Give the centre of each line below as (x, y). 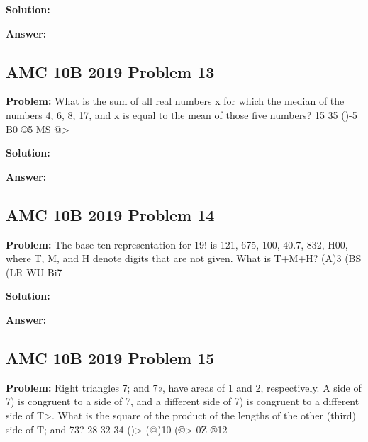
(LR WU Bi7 (34, 272)
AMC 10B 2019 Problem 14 (110, 214)
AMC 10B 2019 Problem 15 (110, 357)
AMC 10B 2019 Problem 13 (110, 71)
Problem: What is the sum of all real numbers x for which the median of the (175, 101)
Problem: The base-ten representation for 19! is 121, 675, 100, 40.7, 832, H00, (177, 244)
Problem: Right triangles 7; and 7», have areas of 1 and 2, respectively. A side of (184, 387)
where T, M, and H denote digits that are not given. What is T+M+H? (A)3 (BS (184, 258)
